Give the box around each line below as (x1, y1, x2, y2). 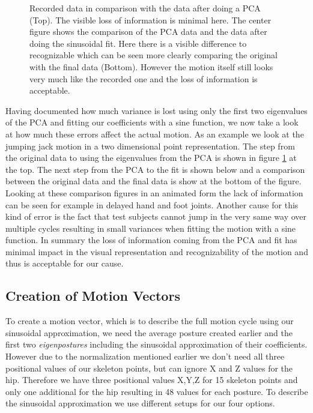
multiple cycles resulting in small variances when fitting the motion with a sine (5, 222, 296, 234)
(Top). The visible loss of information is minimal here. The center (29, 13, 272, 26)
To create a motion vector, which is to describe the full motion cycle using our (5, 315, 294, 327)
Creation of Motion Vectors (5, 286, 180, 305)
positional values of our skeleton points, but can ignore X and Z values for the (5, 361, 293, 374)
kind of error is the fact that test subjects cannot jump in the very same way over (5, 210, 307, 223)
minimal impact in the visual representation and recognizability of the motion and (5, 245, 308, 258)
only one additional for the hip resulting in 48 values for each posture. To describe (5, 385, 308, 397)
